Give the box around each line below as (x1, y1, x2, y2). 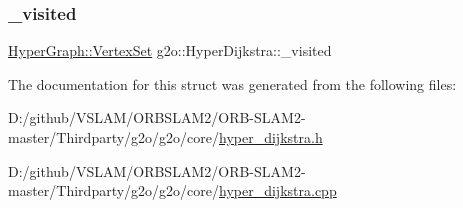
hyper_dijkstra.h (219, 127, 323, 147)
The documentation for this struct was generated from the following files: (8, 73, 457, 94)
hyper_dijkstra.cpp (219, 180, 337, 201)
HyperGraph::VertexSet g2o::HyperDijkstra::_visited (8, 40, 332, 61)
